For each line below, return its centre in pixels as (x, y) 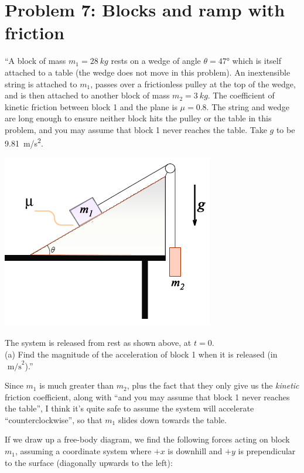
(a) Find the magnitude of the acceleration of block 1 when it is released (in (141, 354)
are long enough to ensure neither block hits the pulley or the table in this (138, 118)
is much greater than (77, 385)
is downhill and (195, 451)
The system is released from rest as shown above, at (98, 343)
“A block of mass (35, 61)
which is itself (257, 61)
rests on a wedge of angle (156, 61)
